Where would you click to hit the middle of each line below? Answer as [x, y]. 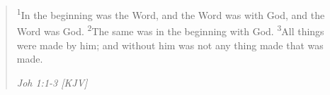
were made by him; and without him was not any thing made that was [170, 45]
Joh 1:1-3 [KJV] [52, 82]
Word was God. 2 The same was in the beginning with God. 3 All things [170, 30]
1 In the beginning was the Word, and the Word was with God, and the [171, 14]
